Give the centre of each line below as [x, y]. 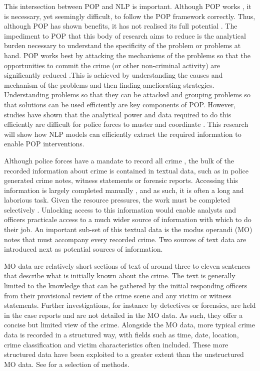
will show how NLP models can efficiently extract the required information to [123, 134]
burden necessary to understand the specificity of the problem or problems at [122, 45]
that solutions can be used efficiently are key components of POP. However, [120, 104]
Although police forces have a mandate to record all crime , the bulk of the [119, 160]
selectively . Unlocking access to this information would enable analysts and [120, 209]
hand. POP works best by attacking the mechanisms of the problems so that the [127, 55]
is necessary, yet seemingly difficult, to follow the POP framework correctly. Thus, [130, 16]
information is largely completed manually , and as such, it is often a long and [124, 190]
